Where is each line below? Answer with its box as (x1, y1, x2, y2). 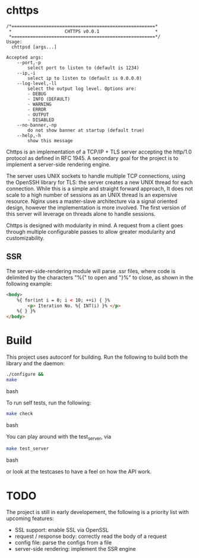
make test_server (6, 446, 49, 452)
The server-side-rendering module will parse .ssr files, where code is (6, 267, 176, 274)
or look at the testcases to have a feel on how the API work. (6, 468, 152, 475)
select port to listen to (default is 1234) (27, 65, 140, 71)
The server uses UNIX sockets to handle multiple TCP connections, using (6, 172, 186, 179)
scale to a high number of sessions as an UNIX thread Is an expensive (6, 191, 178, 198)
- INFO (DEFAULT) (27, 96, 70, 102)
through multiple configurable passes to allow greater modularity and (6, 228, 176, 235)
